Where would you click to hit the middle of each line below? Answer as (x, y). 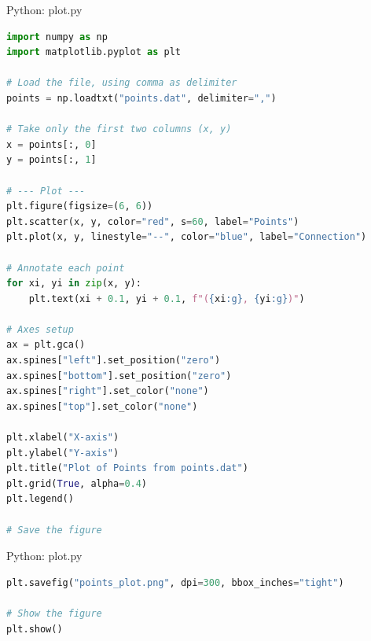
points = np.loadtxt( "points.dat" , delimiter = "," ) (141, 98)
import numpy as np (57, 37)
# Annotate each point (66, 268)
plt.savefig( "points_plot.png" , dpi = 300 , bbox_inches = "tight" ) (175, 582)
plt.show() (35, 629)
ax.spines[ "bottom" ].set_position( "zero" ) (119, 376)
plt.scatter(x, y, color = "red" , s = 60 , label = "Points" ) (153, 221)
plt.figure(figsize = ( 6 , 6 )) (80, 206)
